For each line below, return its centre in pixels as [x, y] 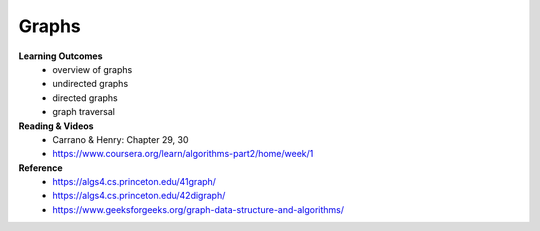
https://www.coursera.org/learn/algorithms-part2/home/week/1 [183, 154]
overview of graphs [92, 69]
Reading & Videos [56, 126]
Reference [40, 167]
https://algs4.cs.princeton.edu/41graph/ [134, 182]
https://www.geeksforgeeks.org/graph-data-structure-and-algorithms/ [198, 209]
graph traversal [83, 112]
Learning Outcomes [60, 56]
